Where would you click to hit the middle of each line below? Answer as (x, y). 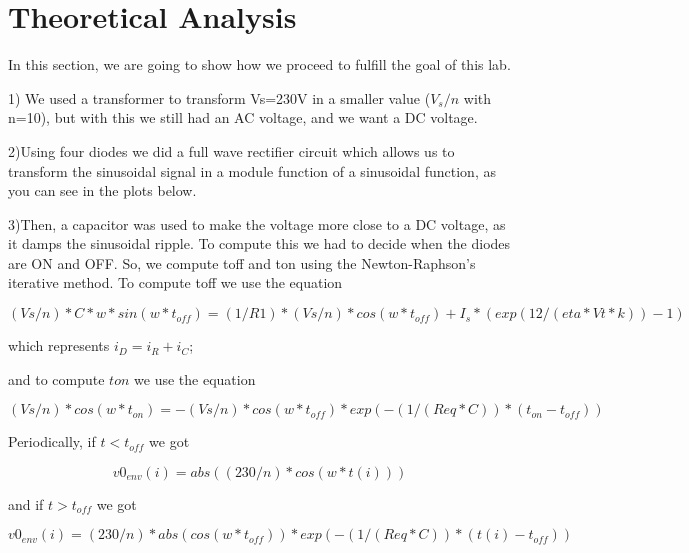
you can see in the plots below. (102, 190)
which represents (59, 345)
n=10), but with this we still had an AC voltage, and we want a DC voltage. (243, 117)
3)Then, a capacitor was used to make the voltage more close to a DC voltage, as (257, 223)
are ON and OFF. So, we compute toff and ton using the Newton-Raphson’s (242, 262)
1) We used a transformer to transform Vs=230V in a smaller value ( (219, 97)
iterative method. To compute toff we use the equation (175, 282)
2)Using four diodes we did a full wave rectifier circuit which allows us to (231, 150)
